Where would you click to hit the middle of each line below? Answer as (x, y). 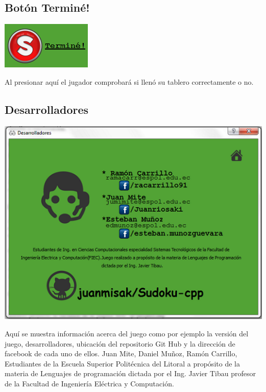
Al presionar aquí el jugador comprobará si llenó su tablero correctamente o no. (129, 81)
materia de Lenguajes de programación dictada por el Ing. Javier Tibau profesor (130, 373)
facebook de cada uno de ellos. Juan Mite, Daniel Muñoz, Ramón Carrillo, (121, 353)
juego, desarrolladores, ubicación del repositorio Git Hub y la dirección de (120, 343)
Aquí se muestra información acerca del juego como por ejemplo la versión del (127, 333)
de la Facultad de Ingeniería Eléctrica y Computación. (89, 383)
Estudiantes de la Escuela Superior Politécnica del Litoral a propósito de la (122, 363)
